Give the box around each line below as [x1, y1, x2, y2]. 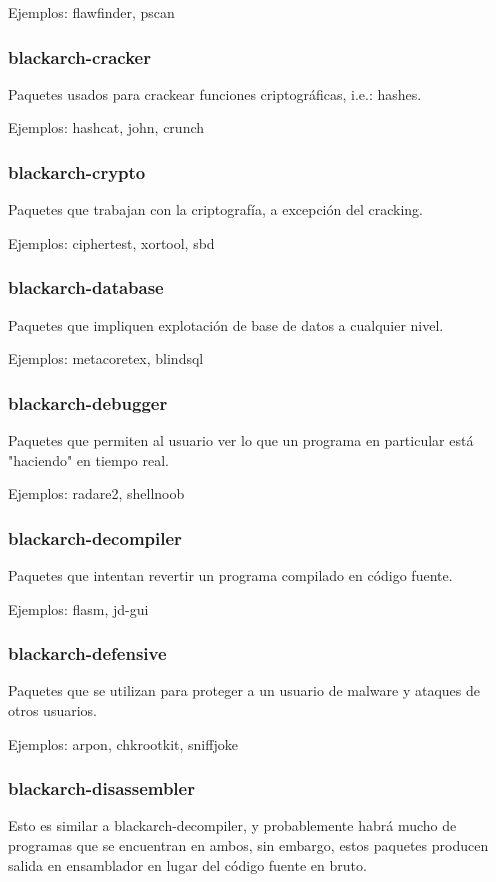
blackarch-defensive [8, 641, 167, 666]
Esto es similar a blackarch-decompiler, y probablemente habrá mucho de [8, 815, 457, 836]
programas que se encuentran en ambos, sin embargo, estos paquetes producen [8, 835, 489, 856]
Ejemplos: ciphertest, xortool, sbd [8, 232, 215, 253]
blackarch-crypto [8, 159, 146, 184]
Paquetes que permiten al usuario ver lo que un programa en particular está [8, 430, 474, 451]
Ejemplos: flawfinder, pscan [8, 2, 175, 22]
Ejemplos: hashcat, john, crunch [8, 117, 205, 138]
